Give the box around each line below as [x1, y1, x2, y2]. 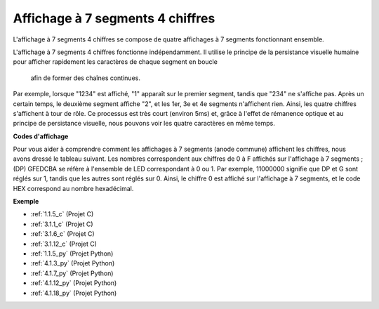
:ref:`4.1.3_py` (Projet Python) [30, 259, 115, 268]
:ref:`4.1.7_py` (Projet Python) [30, 269, 114, 277]
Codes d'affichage [13, 132, 69, 140]
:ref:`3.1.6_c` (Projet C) [30, 230, 95, 238]
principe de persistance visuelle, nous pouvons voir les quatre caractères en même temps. [13, 119, 275, 128]
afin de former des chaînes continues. [30, 74, 140, 82]
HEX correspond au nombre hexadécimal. [13, 184, 134, 192]
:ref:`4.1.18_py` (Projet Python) [30, 289, 117, 297]
